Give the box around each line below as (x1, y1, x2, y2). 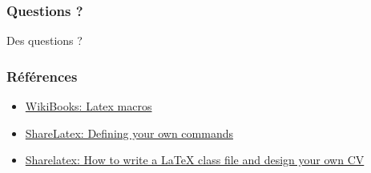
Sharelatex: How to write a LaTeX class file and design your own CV (25, 151, 365, 168)
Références (6, 66, 78, 86)
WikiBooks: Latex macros (25, 98, 152, 115)
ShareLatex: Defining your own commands (25, 124, 233, 141)
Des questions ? (6, 32, 83, 49)
